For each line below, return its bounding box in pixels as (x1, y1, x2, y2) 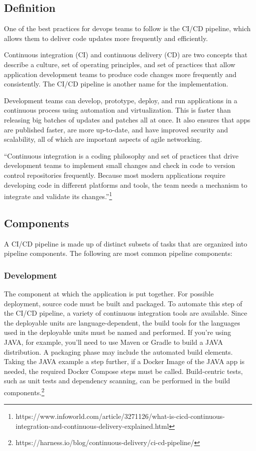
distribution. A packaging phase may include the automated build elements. (4, 346, 233, 357)
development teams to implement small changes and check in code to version (4, 160, 235, 170)
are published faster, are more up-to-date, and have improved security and (4, 124, 228, 134)
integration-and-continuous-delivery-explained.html (15, 420, 169, 431)
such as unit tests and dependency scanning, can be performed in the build (4, 375, 230, 386)
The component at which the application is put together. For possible (4, 288, 214, 298)
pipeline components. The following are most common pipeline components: (4, 248, 232, 258)
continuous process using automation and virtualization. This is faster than (4, 105, 231, 115)
